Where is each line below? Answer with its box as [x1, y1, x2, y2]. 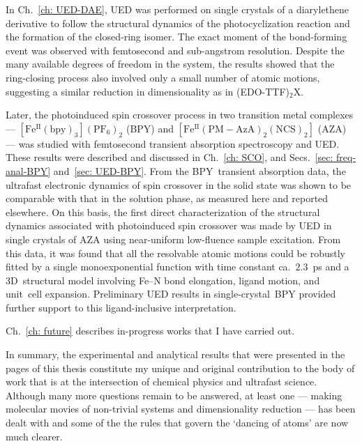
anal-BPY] [6, 163, 51, 178]
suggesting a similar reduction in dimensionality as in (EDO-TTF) [6, 84, 290, 98]
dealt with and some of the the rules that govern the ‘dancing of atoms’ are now [6, 415, 349, 430]
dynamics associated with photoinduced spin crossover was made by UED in [6, 218, 332, 233]
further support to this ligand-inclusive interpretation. [6, 300, 236, 314]
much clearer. [6, 429, 63, 443]
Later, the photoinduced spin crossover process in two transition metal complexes [6, 107, 354, 122]
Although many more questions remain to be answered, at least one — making [6, 387, 342, 402]
